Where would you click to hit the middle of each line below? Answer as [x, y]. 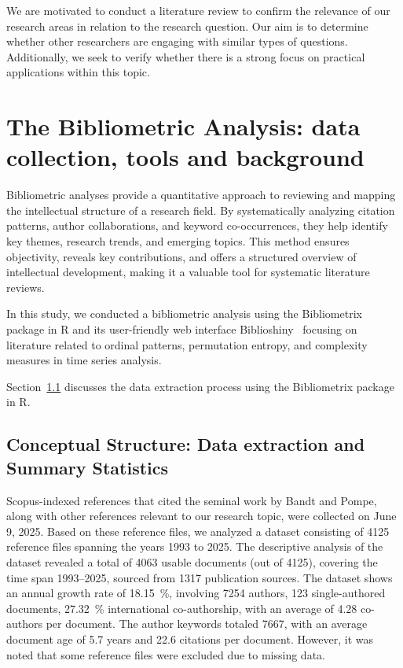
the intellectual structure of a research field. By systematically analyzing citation [201, 210]
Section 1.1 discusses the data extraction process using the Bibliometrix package [200, 386]
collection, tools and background [185, 157]
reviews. [26, 287]
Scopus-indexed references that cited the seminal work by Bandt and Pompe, [192, 500]
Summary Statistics [88, 467]
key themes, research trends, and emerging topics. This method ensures [178, 241]
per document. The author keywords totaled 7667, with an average [207, 624]
